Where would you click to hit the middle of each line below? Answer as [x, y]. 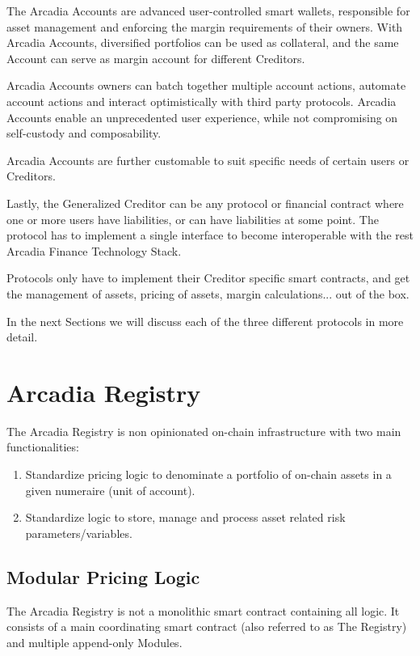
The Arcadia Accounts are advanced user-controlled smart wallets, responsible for [208, 11]
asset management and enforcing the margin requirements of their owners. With [205, 26]
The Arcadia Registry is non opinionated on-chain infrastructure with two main [204, 431]
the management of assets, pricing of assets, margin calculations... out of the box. [208, 293]
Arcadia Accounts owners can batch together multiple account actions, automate [206, 85]
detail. [22, 337]
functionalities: [43, 447]
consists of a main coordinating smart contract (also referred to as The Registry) [207, 626]
